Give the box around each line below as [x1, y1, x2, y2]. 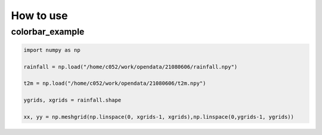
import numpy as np [23, 47, 80, 53]
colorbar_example [11, 26, 85, 37]
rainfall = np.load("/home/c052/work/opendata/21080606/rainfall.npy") [23, 63, 238, 70]
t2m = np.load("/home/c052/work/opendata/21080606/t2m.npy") [23, 80, 206, 87]
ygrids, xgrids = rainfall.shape [23, 97, 122, 104]
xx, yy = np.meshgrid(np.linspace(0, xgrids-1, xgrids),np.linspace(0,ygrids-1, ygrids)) [23, 113, 295, 120]
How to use [11, 9, 68, 22]
